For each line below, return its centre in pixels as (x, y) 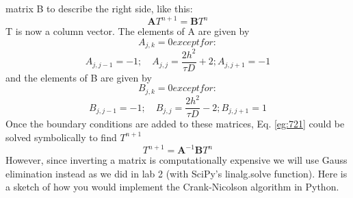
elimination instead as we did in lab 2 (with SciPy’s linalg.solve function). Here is (176, 173)
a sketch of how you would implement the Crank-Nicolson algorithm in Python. (172, 187)
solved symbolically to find (61, 137)
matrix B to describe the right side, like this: (99, 8)
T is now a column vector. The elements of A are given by (128, 31)
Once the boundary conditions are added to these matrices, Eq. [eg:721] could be (175, 124)
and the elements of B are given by (79, 77)
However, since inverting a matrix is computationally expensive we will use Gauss (176, 160)
